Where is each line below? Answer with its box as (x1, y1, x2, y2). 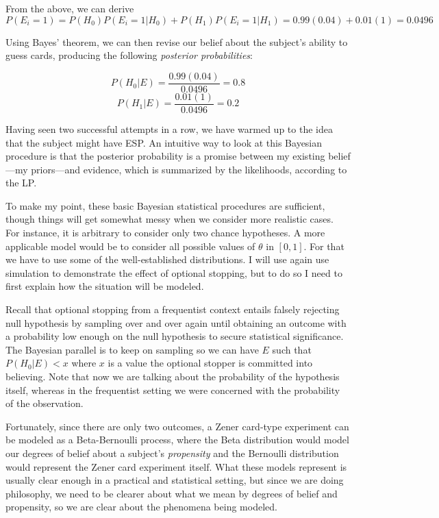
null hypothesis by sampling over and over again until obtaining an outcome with (5, 315, 347, 330)
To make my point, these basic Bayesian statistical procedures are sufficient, (5, 198, 325, 212)
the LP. (5, 175, 37, 190)
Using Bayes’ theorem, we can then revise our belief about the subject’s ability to (5, 34, 348, 49)
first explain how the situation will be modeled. (5, 279, 204, 293)
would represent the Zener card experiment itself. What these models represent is (5, 459, 347, 473)
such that (272, 342, 312, 356)
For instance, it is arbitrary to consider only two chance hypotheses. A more (5, 225, 325, 240)
